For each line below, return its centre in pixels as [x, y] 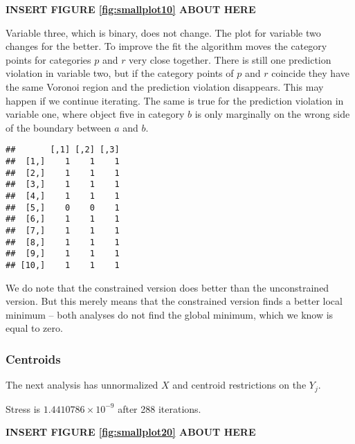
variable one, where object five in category [95, 114]
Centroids [33, 358]
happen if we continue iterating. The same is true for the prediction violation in [175, 100]
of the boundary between [58, 127]
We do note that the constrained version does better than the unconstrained [167, 287]
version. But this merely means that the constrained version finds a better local [174, 301]
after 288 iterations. [160, 408]
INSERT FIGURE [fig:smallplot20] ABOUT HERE [131, 432]
